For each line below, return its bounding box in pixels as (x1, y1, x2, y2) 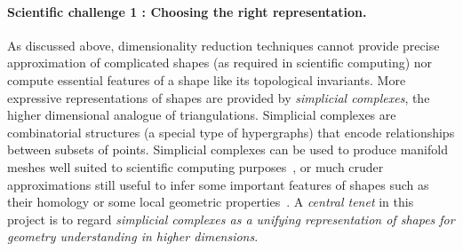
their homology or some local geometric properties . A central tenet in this (7, 192, 414, 211)
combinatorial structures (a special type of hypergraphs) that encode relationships (7, 122, 455, 141)
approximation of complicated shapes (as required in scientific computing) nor (7, 53, 433, 72)
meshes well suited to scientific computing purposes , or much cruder (7, 157, 384, 176)
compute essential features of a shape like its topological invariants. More (7, 70, 406, 89)
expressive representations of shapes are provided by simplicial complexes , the (7, 88, 430, 106)
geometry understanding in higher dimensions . (7, 227, 259, 246)
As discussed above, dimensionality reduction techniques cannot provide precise (7, 35, 440, 54)
